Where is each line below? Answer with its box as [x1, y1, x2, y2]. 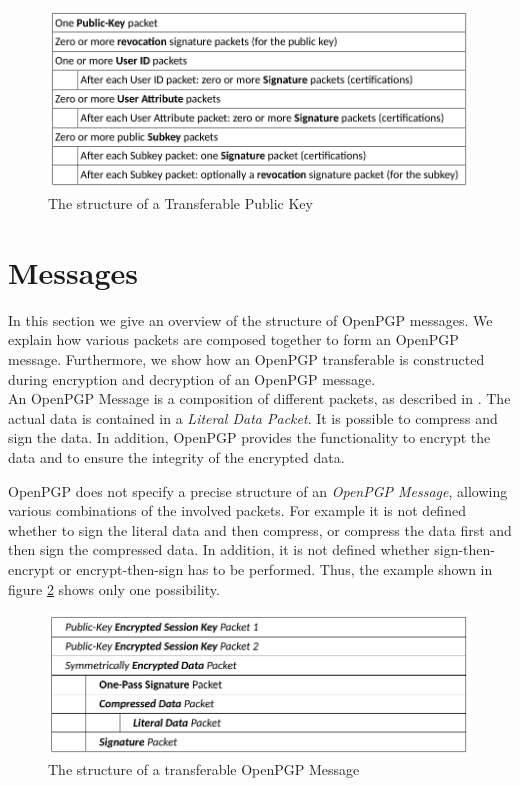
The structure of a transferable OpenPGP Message [48, 759, 360, 780]
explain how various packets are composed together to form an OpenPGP [8, 329, 459, 350]
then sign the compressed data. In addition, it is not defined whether [8, 539, 430, 560]
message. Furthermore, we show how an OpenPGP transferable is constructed [8, 349, 485, 369]
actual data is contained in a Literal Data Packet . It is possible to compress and [8, 407, 498, 428]
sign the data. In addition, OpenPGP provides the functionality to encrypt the [8, 427, 491, 448]
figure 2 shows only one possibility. [8, 578, 220, 599]
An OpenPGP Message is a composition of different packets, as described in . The [8, 388, 511, 409]
